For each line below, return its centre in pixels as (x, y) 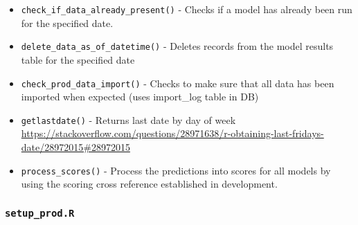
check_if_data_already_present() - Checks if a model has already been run (187, 9)
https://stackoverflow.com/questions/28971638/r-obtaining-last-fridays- (172, 133)
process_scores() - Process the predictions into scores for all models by (176, 170)
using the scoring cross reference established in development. (149, 184)
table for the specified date (78, 59)
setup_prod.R (40, 213)
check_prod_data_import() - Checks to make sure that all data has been (178, 83)
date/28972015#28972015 (75, 147)
